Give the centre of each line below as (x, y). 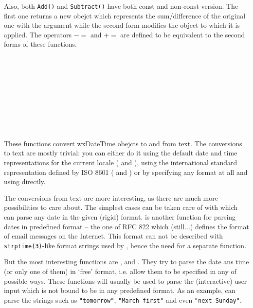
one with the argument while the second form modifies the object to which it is (122, 25)
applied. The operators (38, 34)
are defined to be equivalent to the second (183, 34)
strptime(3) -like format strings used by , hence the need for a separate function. (125, 245)
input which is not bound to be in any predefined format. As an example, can (120, 290)
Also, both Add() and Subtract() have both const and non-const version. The (121, 6)
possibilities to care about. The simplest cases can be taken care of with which (121, 207)
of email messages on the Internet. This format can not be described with (114, 236)
